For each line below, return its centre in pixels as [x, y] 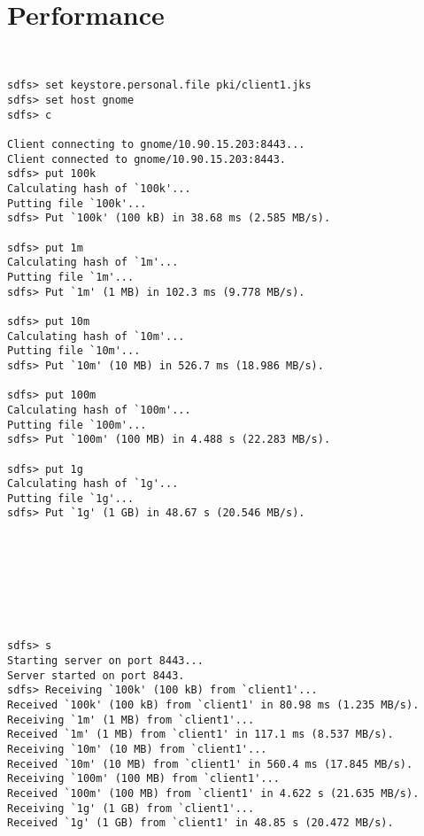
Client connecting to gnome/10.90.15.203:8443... [156, 145]
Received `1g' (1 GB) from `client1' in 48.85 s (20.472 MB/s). [200, 823]
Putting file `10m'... [74, 351]
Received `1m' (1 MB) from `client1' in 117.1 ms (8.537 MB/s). [200, 735]
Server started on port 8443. [96, 675]
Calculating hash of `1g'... [93, 484]
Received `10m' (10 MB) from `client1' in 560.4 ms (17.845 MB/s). [210, 764]
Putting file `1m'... [71, 277]
